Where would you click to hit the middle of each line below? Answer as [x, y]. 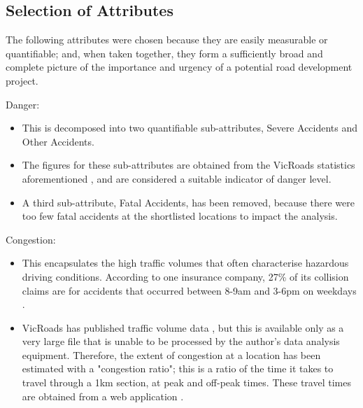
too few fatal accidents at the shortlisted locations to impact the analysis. [180, 216]
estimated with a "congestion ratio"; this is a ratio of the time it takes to [178, 368]
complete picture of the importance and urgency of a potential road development [179, 67]
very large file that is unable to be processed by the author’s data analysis [181, 341]
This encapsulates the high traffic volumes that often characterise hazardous [185, 263]
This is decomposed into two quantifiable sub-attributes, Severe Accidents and [190, 128]
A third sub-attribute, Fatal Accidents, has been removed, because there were [188, 202]
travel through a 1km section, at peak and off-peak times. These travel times [186, 382]
